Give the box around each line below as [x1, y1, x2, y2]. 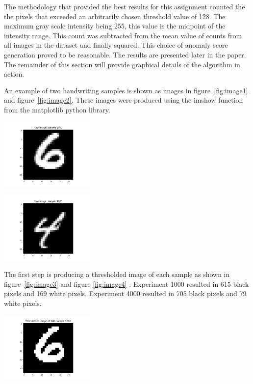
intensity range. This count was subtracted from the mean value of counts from [4, 30, 242, 40]
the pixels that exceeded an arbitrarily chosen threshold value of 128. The [4, 11, 226, 21]
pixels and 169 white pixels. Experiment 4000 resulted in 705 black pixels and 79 [4, 288, 247, 299]
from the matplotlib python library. [4, 104, 110, 114]
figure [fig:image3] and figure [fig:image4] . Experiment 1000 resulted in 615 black [4, 278, 249, 289]
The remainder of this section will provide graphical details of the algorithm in [4, 59, 240, 69]
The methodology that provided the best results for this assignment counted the [4, 1, 245, 11]
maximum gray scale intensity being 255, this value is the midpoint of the [4, 21, 226, 31]
